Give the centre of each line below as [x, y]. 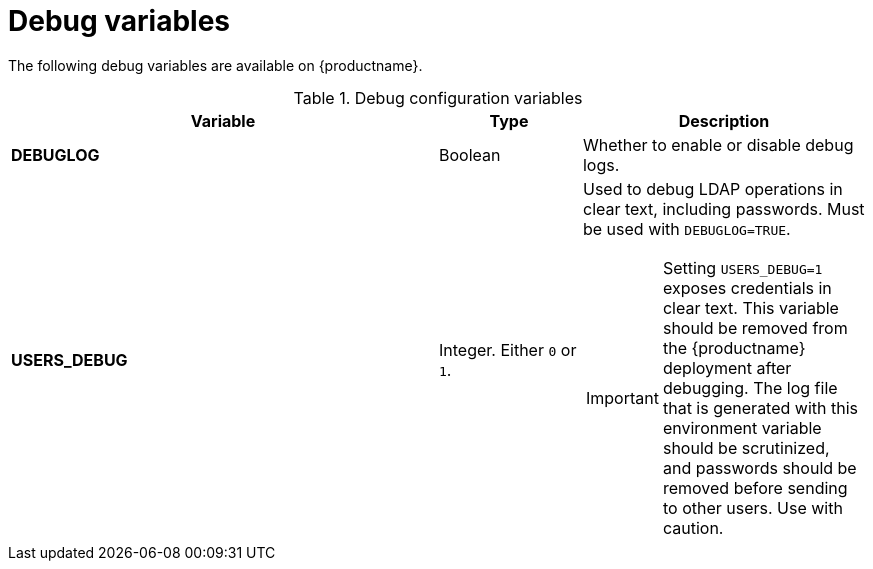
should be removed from [755, 327]
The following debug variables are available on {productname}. [215, 65]
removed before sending [755, 487]
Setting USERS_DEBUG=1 [742, 267]
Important [622, 397]
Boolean [470, 154]
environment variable [742, 427]
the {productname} [734, 347]
